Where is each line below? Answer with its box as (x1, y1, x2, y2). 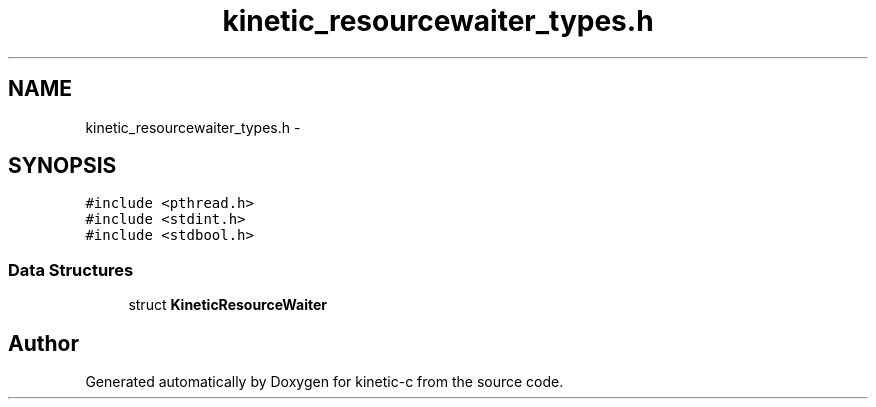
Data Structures (8, 259, 134, 280)
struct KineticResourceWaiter (128, 296, 328, 314)
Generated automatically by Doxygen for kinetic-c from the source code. (85, 373, 564, 391)
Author (8, 330, 79, 356)
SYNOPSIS (8, 153, 117, 179)
